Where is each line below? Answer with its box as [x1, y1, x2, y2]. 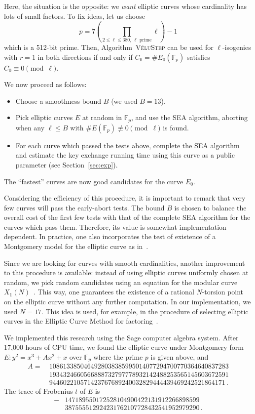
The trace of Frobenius [4, 385, 73, 396]
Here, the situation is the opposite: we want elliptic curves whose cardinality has [4, 1, 247, 11]
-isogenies [222, 41, 251, 52]
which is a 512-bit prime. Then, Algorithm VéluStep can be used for [4, 41, 214, 52]
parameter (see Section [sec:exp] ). [15, 159, 118, 169]
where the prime [93, 352, 143, 362]
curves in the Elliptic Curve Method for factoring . [4, 316, 158, 326]
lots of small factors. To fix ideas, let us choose [4, 10, 145, 21]
